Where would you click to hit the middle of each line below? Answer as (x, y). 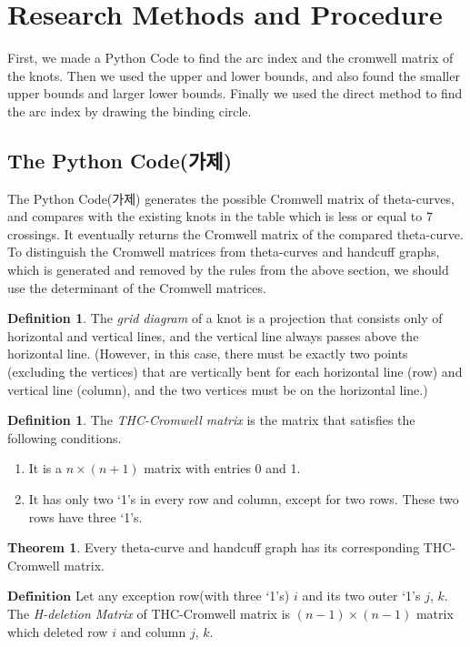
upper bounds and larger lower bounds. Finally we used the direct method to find (235, 93)
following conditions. (65, 437)
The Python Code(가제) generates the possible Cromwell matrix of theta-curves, (231, 198)
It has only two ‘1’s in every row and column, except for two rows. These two (244, 499)
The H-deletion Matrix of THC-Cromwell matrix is (149, 613)
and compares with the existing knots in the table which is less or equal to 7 (220, 216)
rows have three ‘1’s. (85, 516)
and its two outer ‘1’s (361, 596)
